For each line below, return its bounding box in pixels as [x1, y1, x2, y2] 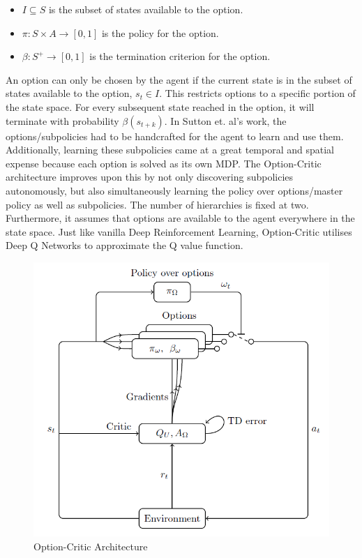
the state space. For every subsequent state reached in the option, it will [6, 99, 315, 114]
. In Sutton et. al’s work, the [164, 113, 287, 128]
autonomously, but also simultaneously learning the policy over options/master [6, 183, 343, 197]
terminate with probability [6, 113, 119, 128]
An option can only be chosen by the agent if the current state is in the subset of [6, 72, 352, 86]
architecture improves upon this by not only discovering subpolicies [6, 169, 294, 184]
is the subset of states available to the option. [48, 2, 243, 16]
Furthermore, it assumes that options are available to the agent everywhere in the [6, 211, 355, 225]
